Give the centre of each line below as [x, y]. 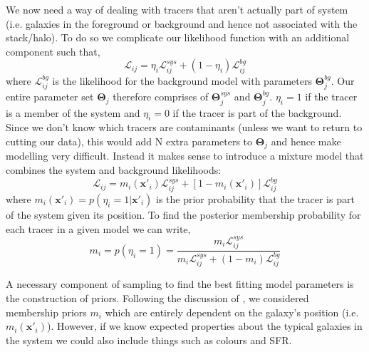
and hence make [306, 141]
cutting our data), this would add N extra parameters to [129, 141]
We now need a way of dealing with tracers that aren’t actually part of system [177, 9]
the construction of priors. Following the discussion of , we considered [157, 298]
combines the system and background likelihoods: [114, 170]
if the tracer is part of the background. [257, 112]
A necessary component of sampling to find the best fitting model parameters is [180, 284]
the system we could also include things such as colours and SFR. [149, 340]
